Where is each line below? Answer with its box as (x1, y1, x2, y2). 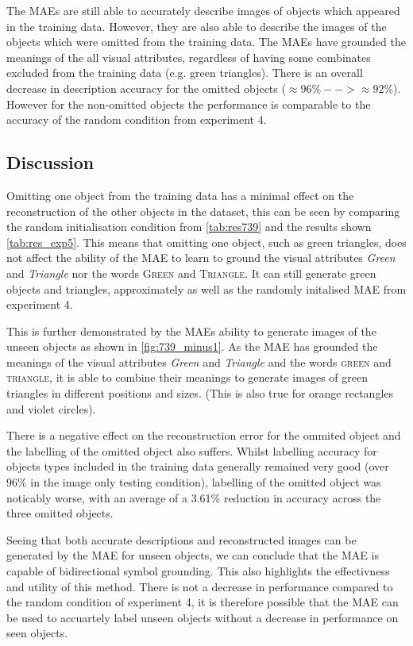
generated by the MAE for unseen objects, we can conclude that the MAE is (6, 547, 379, 563)
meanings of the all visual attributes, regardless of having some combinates (6, 48, 371, 65)
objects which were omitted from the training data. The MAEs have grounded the (6, 33, 406, 50)
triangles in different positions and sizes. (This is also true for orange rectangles (6, 385, 394, 402)
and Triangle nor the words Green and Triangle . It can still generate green (6, 264, 376, 281)
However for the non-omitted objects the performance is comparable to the (6, 95, 371, 112)
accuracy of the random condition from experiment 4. (6, 111, 267, 128)
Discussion (6, 150, 95, 175)
